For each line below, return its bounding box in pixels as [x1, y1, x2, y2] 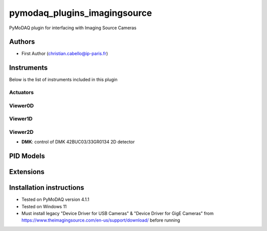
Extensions [9, 168, 44, 176]
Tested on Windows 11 [21, 203, 67, 209]
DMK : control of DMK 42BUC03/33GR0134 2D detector [21, 139, 135, 145]
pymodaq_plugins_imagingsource [9, 7, 152, 18]
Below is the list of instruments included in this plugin [9, 77, 118, 83]
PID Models [9, 152, 45, 160]
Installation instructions [9, 183, 84, 192]
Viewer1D [9, 115, 33, 122]
